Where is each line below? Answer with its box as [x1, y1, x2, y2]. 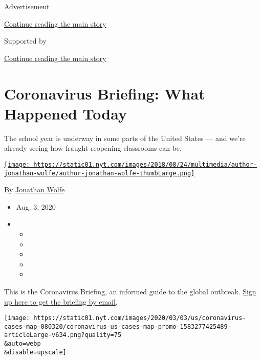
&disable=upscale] [4, 348, 67, 356]
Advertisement [4, 1, 50, 11]
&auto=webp [4, 340, 41, 348]
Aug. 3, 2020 [16, 201, 56, 212]
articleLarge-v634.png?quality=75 [4, 331, 122, 339]
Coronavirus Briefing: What [4, 83, 205, 104]
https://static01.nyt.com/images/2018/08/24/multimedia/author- [33, 161, 257, 168]
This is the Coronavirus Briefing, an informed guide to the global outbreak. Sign [4, 286, 256, 296]
